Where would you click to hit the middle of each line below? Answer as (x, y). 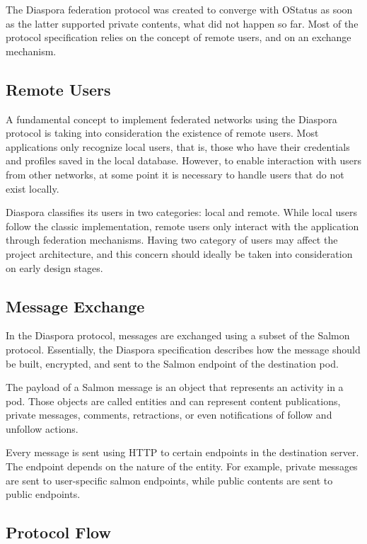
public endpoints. (43, 494)
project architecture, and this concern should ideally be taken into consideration (179, 253)
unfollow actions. (42, 428)
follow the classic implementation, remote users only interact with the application (182, 226)
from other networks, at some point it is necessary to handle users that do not (175, 174)
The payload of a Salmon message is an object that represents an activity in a (175, 387)
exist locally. (33, 188)
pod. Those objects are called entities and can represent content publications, (173, 401)
